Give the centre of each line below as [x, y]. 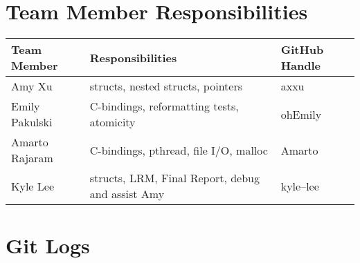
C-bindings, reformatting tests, [164, 106]
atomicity [112, 122]
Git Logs [48, 245]
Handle [301, 66]
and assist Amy [127, 194]
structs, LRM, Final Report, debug [174, 178]
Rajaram [32, 158]
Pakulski [32, 122]
